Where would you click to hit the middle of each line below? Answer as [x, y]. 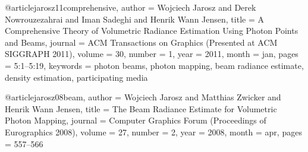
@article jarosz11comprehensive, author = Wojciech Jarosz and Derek [131, 7]
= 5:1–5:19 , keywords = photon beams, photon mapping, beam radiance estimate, [154, 65]
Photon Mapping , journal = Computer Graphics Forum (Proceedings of [136, 120]
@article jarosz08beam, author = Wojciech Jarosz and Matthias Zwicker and [143, 97]
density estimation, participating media [76, 77]
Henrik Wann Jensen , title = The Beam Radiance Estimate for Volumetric [141, 108]
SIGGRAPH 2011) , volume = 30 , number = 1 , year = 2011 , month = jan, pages [152, 54]
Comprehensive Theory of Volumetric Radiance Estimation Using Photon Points [152, 31]
